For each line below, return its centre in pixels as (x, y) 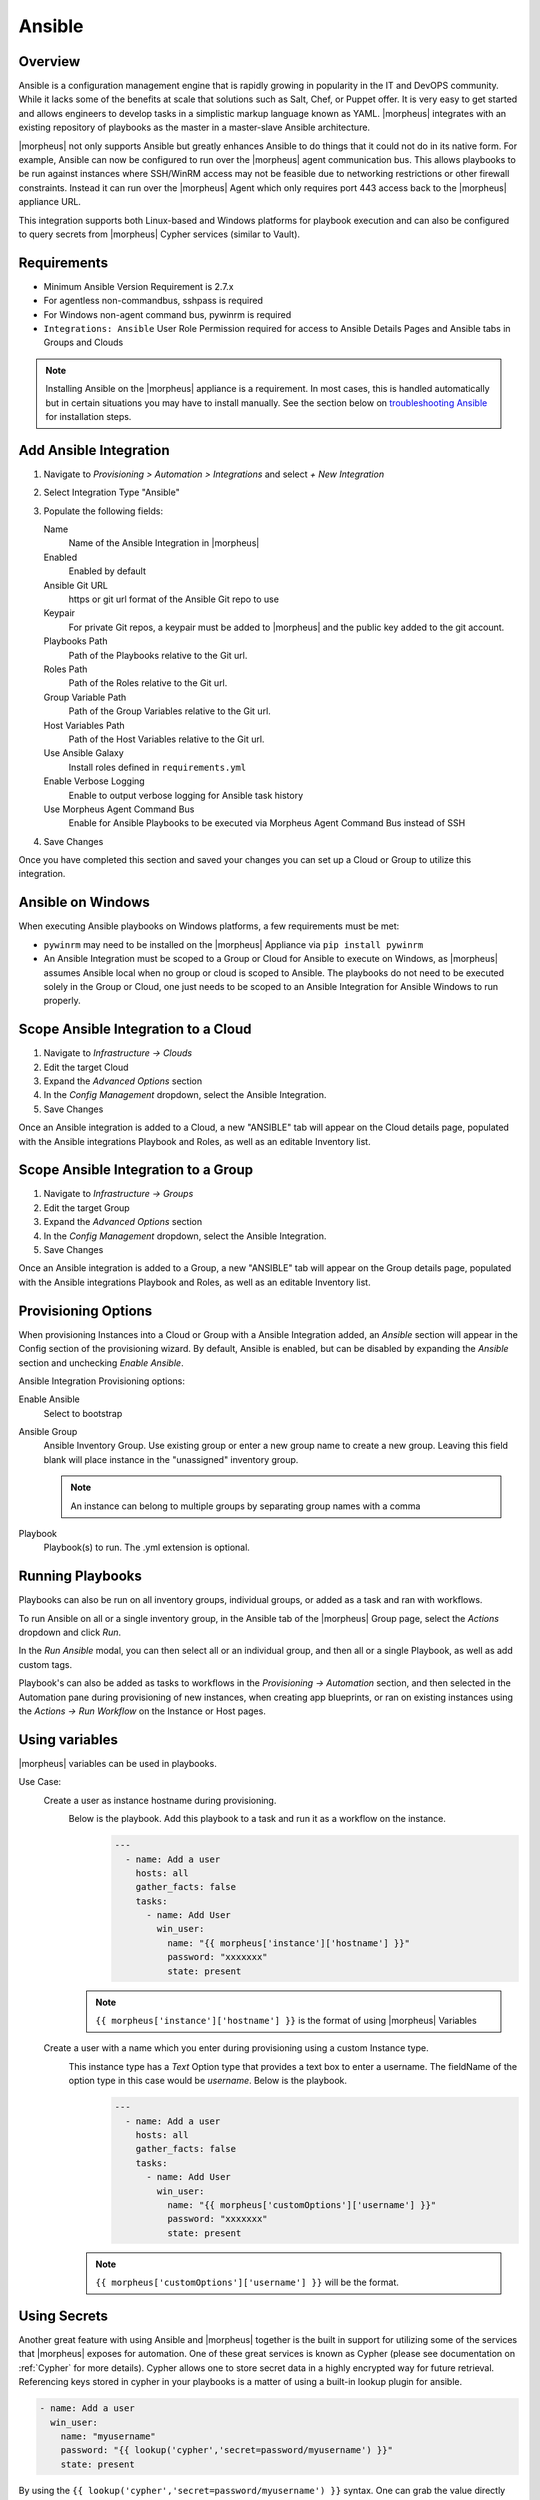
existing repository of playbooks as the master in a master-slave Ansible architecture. (194, 127)
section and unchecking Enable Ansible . (101, 1362)
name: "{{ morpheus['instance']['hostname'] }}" (288, 1943)
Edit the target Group (86, 1207)
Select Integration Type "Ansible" (111, 492)
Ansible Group (48, 1432)
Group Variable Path (85, 697)
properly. (62, 1001)
